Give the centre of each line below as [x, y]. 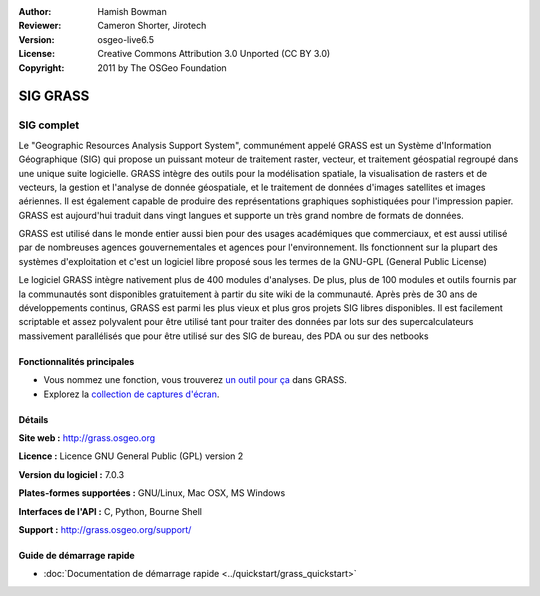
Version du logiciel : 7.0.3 [71, 474]
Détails [33, 419]
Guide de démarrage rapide [76, 555]
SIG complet [49, 125]
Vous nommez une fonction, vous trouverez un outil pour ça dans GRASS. [195, 380]
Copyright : [41, 67]
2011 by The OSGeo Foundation [162, 67]
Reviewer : [40, 26]
